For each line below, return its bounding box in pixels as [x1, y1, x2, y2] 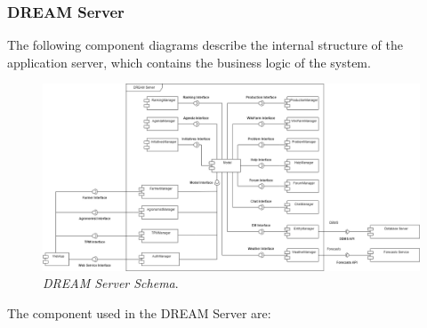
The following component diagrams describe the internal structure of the [7, 36, 403, 54]
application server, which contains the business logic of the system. [7, 52, 371, 71]
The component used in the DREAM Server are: [7, 303, 271, 322]
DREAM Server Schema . [43, 274, 179, 292]
